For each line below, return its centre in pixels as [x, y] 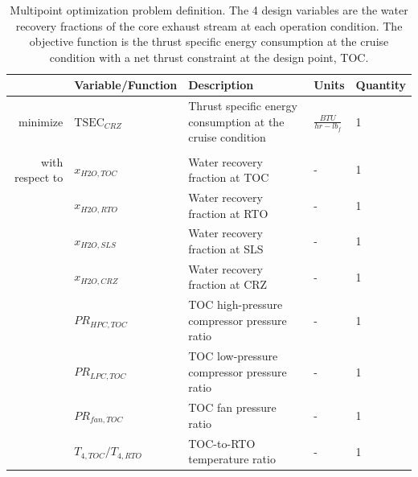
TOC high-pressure [236, 304]
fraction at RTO [228, 213]
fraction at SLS [226, 248]
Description [221, 85]
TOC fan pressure [232, 407]
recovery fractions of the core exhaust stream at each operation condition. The [209, 25]
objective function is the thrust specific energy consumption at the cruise [209, 41]
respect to [39, 177]
